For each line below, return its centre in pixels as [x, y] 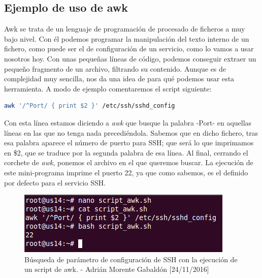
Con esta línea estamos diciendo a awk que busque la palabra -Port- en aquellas [128, 122]
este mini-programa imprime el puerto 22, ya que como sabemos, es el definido [126, 172]
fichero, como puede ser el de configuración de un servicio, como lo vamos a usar [129, 49]
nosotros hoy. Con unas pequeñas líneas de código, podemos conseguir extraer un [130, 58]
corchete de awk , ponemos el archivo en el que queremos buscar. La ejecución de [129, 162]
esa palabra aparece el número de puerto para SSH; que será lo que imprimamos [129, 143]
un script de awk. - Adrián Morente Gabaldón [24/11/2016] [117, 269]
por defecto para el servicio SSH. [55, 182]
